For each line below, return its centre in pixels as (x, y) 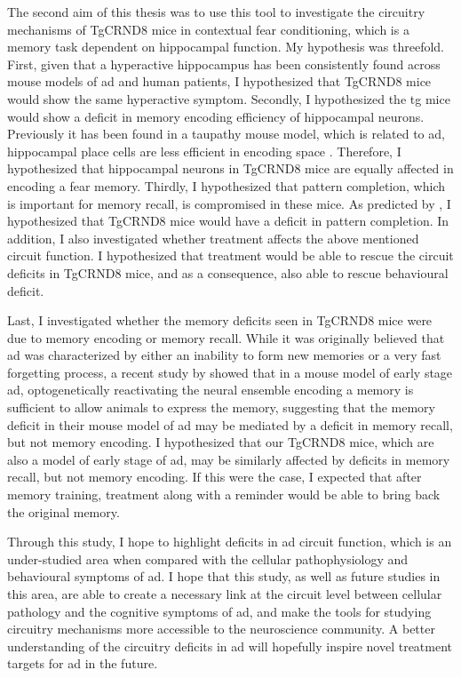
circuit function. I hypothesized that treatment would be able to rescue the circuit (230, 255)
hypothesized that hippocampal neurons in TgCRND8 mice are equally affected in (230, 168)
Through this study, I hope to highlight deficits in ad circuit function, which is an (230, 542)
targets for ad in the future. (83, 663)
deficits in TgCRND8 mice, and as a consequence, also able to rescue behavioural (228, 272)
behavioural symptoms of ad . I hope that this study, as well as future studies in (224, 576)
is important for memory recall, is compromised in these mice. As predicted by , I (229, 203)
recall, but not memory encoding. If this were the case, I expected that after (215, 477)
